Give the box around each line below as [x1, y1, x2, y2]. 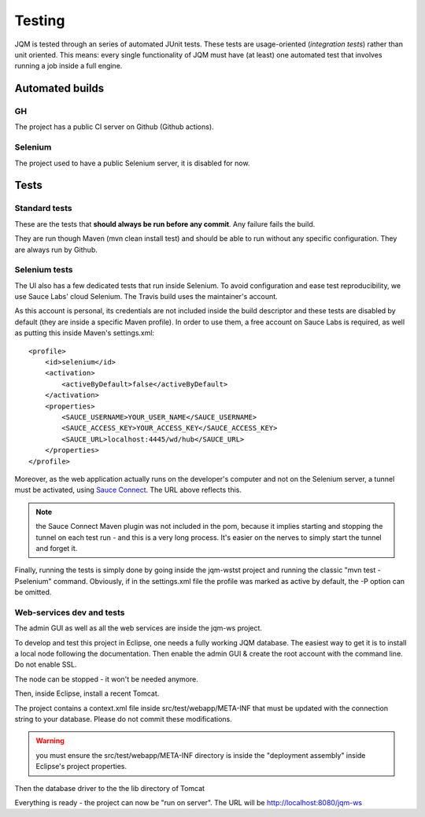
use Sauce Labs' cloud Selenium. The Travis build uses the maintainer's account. [14, 292, 279, 301]
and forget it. [35, 543, 78, 553]
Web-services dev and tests [14, 607, 125, 618]
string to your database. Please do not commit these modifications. [14, 714, 232, 723]
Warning [35, 736, 65, 745]
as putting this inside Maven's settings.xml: [14, 328, 155, 338]
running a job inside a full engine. [14, 61, 123, 71]
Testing [14, 12, 65, 29]
